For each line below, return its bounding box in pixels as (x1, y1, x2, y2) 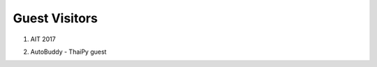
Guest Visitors (13, 10, 98, 26)
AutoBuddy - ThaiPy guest (30, 47, 107, 56)
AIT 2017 (30, 35, 56, 43)
